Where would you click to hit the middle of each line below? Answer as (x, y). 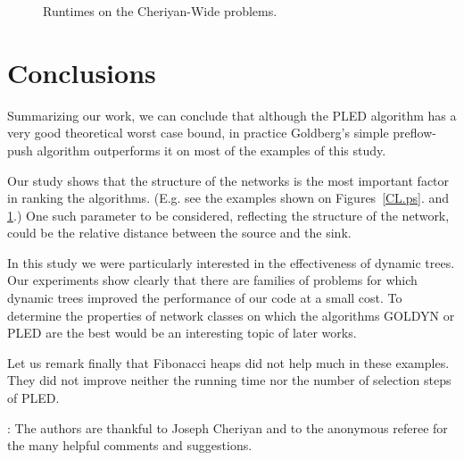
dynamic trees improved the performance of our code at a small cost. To (205, 298)
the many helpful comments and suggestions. (130, 445)
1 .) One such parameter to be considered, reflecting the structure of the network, (228, 215)
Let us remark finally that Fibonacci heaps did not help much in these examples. (228, 362)
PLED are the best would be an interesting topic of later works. (182, 333)
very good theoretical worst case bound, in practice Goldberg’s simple (198, 133)
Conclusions (82, 72)
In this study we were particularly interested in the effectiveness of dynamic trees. (231, 262)
